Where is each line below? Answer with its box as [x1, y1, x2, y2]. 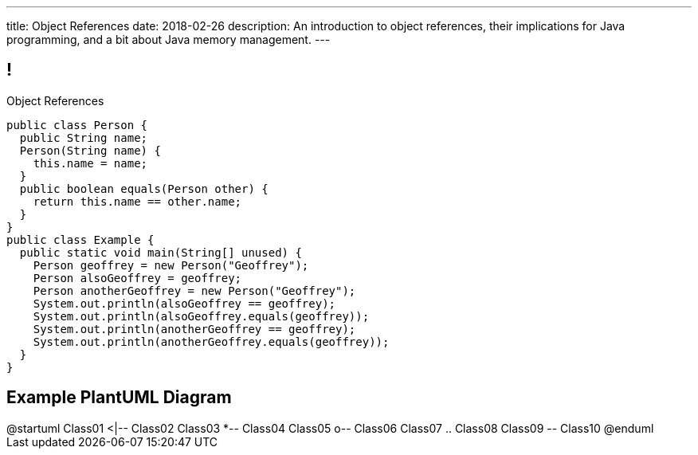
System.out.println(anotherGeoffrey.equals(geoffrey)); [33, 335, 390, 348]
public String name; [19, 131, 148, 144]
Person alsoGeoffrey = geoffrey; [33, 271, 242, 284]
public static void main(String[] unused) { [19, 245, 302, 259]
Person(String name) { [19, 143, 161, 157]
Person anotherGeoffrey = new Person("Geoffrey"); [33, 284, 356, 297]
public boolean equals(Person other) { [19, 182, 269, 195]
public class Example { [6, 233, 155, 246]
